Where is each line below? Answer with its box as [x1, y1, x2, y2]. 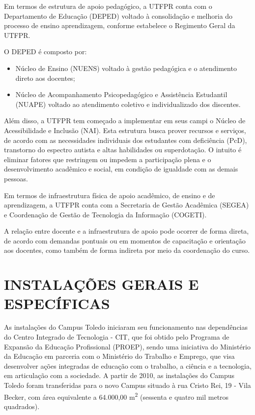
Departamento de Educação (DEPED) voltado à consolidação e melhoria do [4, 10, 233, 21]
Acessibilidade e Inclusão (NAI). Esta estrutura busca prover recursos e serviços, [4, 125, 246, 135]
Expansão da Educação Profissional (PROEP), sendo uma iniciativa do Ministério [4, 341, 251, 351]
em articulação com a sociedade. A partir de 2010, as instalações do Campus [4, 370, 235, 380]
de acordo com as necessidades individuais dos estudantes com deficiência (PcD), [4, 135, 247, 145]
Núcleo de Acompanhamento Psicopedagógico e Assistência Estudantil [15, 89, 227, 100]
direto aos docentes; [15, 72, 75, 83]
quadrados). [4, 401, 40, 411]
